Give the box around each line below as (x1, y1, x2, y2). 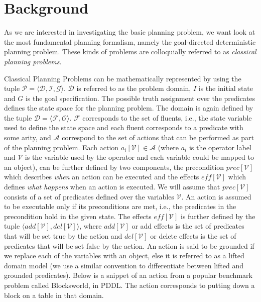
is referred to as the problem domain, (76, 83, 191, 93)
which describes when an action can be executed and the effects (4, 171, 199, 182)
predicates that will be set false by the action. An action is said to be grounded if (4, 240, 254, 251)
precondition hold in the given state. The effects (4, 211, 152, 221)
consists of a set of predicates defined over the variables (4, 191, 174, 202)
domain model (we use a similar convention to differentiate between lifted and (4, 260, 243, 270)
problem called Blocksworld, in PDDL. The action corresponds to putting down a (4, 279, 255, 290)
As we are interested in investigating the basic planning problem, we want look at (4, 27, 255, 37)
